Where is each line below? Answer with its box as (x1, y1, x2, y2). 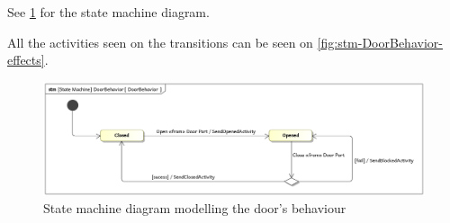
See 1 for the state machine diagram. (7, 3, 210, 21)
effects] (7, 50, 45, 69)
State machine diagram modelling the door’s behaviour (43, 199, 346, 218)
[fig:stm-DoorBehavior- (317, 32, 443, 51)
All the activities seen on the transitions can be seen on (7, 32, 313, 51)
